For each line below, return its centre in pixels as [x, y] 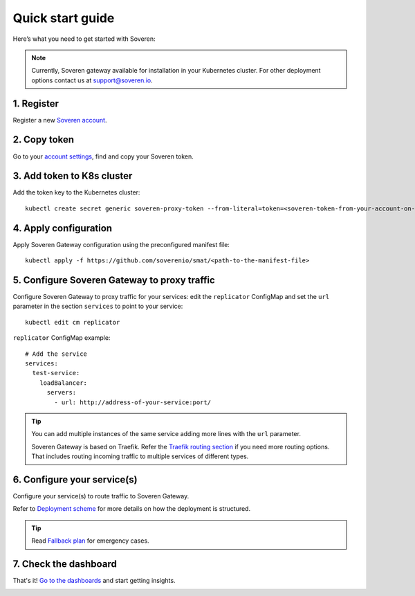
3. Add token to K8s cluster [73, 176]
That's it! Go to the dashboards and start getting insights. [94, 581]
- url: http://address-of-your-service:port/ [132, 402]
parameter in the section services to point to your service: [98, 306]
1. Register [36, 103]
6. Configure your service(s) [75, 479]
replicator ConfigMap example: [62, 338]
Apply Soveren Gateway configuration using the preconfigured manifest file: [121, 244]
